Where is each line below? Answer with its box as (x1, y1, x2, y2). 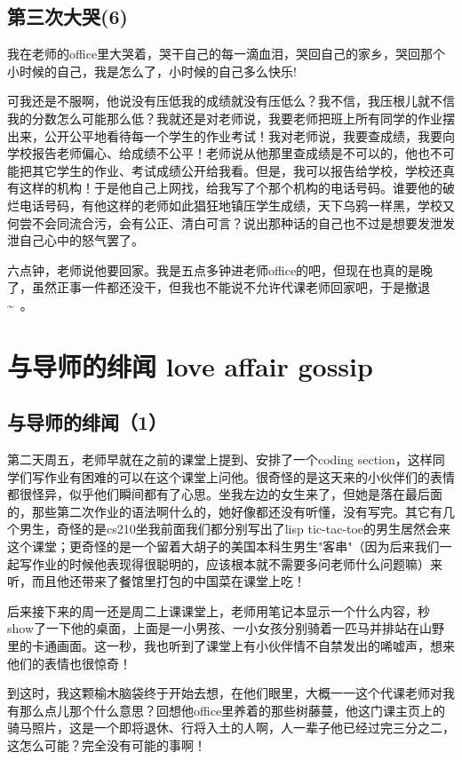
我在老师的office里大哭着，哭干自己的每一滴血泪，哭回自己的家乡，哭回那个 (7, 44, 446, 63)
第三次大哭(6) (7, 3, 128, 30)
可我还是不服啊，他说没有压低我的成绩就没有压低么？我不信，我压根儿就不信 (7, 91, 455, 110)
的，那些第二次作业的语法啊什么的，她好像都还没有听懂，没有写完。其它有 (7, 502, 442, 520)
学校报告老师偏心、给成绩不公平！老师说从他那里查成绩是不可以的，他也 (7, 144, 430, 162)
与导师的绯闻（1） (7, 408, 168, 436)
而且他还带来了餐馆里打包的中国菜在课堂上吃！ (31, 572, 306, 590)
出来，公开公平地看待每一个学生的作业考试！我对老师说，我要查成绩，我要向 (7, 126, 455, 145)
